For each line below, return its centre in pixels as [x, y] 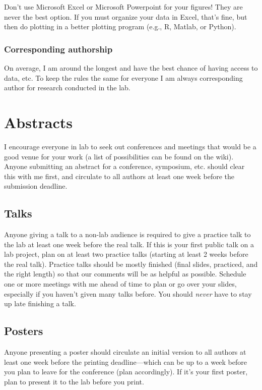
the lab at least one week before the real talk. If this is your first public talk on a [129, 244]
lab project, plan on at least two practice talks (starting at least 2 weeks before [126, 254]
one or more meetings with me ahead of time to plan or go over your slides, [120, 284]
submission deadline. [36, 186]
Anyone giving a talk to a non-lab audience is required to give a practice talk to [127, 234]
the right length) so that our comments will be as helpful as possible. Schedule [125, 274]
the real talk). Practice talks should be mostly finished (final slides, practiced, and [131, 264]
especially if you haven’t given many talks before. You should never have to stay [128, 293]
